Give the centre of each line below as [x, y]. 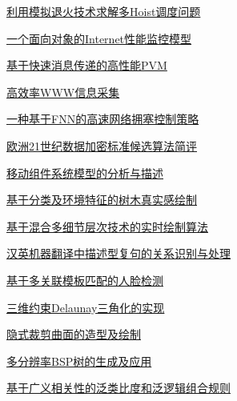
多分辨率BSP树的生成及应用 [79, 361]
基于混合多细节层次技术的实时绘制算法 [107, 226]
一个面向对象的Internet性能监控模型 [99, 38]
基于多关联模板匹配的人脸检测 [85, 280]
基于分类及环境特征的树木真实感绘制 [102, 200]
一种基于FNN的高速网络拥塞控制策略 [103, 119]
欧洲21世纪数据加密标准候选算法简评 [102, 145]
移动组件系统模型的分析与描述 [85, 172]
